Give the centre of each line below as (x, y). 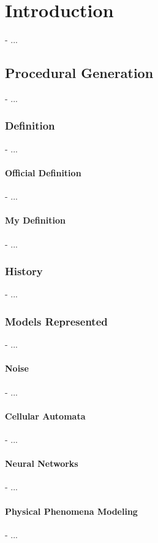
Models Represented (56, 321)
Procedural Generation (79, 73)
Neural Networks (42, 463)
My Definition (35, 220)
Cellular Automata (45, 416)
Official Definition (43, 172)
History (24, 271)
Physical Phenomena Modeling (71, 511)
